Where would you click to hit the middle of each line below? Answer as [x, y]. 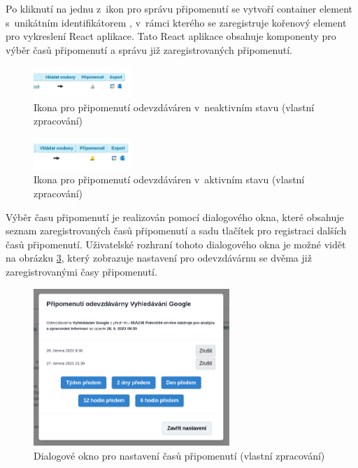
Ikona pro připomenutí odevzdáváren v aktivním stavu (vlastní [169, 179]
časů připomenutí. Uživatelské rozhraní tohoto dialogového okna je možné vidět [176, 244]
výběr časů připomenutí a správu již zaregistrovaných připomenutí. [149, 49]
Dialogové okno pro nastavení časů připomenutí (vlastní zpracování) [179, 455]
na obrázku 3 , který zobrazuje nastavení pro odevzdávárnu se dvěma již [159, 258]
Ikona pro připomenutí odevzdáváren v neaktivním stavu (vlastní [174, 107]
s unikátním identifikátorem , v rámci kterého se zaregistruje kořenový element [176, 22]
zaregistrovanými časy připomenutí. [81, 271]
